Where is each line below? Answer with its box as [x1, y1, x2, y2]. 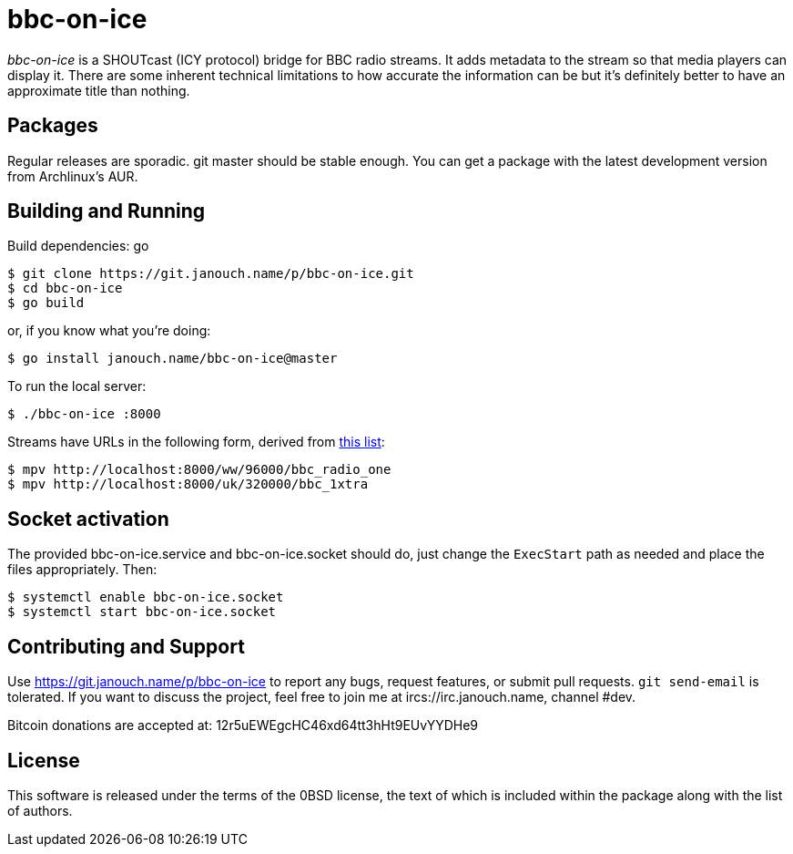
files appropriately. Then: [7, 561, 158, 578]
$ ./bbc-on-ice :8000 [7, 406, 161, 422]
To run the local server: [7, 378, 147, 395]
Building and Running [7, 200, 206, 223]
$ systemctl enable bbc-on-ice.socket [7, 590, 284, 605]
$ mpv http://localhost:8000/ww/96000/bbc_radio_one [7, 462, 391, 478]
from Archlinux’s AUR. [7, 168, 138, 184]
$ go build [7, 295, 85, 311]
